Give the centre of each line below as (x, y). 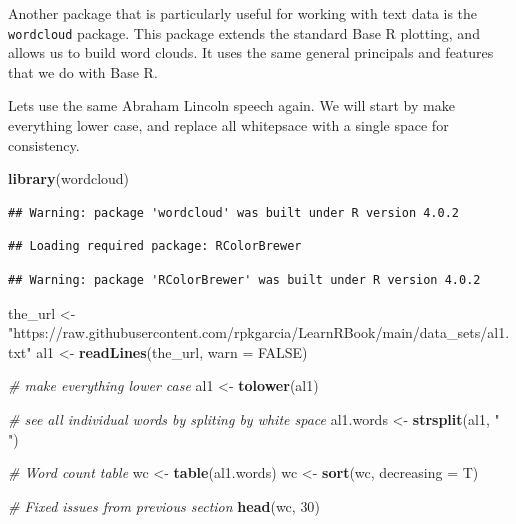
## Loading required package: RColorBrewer (155, 246)
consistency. (44, 144)
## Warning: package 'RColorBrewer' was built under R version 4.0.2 (244, 280)
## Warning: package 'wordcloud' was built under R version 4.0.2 (234, 212)
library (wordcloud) (69, 178)
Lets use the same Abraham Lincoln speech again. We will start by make (231, 105)
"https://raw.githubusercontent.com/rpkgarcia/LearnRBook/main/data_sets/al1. (259, 332)
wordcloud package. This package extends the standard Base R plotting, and (244, 32)
